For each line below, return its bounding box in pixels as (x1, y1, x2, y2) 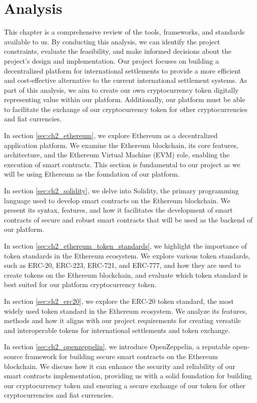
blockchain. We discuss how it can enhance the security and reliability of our (4, 361, 236, 371)
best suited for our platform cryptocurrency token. (4, 279, 157, 290)
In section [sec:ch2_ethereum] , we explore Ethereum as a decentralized (4, 130, 218, 141)
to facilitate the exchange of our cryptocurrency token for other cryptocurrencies (4, 104, 248, 114)
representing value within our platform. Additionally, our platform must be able (4, 94, 245, 105)
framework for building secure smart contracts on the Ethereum (25, 351, 218, 361)
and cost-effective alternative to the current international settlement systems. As (4, 75, 247, 85)
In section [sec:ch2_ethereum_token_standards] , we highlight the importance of (4, 241, 247, 251)
